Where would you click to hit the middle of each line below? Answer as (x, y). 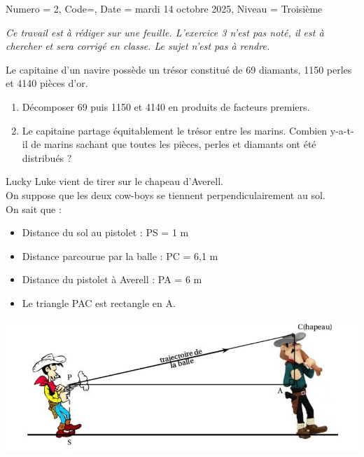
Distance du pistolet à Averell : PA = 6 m (112, 279)
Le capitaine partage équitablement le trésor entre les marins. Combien (175, 130)
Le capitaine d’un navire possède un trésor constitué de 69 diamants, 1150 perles (179, 69)
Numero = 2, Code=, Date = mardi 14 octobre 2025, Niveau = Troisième (164, 8)
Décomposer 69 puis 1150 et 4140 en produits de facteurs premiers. (166, 106)
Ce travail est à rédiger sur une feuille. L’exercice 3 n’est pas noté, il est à (165, 32)
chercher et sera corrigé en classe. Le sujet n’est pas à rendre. (138, 46)
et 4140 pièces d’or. (47, 83)
